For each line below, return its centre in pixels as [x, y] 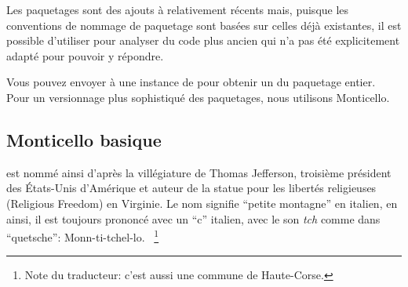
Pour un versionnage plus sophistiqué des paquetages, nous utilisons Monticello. [198, 97]
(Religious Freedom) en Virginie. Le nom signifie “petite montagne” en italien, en [202, 203]
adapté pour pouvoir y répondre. [85, 55]
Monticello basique [84, 139]
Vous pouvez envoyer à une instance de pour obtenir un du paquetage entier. [191, 82]
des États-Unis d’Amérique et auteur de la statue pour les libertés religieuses [191, 188]
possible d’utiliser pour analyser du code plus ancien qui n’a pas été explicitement [203, 40]
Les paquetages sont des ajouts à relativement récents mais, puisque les [178, 9]
